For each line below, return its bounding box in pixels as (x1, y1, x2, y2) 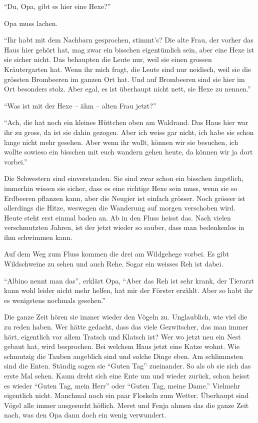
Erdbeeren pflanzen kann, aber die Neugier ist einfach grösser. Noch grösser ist (4, 192, 245, 203)
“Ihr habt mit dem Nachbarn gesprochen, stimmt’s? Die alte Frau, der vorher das (4, 34, 253, 45)
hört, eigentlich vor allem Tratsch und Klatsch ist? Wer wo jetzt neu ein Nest (4, 331, 241, 341)
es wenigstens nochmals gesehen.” (4, 294, 105, 305)
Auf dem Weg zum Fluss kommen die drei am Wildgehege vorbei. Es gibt (4, 248, 229, 259)
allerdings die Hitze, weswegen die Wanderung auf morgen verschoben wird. (4, 202, 236, 213)
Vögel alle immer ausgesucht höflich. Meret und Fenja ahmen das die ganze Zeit (4, 399, 249, 410)
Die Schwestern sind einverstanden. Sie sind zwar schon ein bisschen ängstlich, (4, 173, 243, 183)
